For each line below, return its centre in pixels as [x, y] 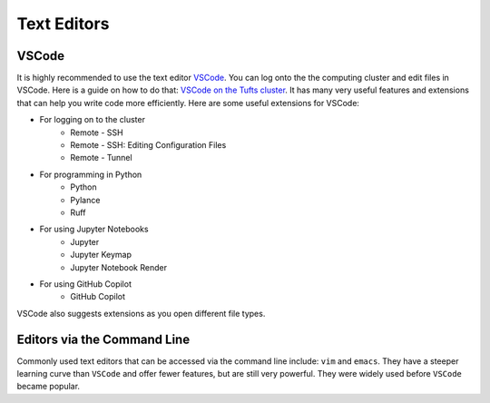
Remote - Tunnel [101, 158]
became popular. [49, 387]
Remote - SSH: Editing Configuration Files [148, 145]
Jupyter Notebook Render [119, 267]
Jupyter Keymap [101, 255]
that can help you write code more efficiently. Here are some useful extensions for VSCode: [188, 103]
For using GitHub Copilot [85, 284]
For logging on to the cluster [92, 120]
